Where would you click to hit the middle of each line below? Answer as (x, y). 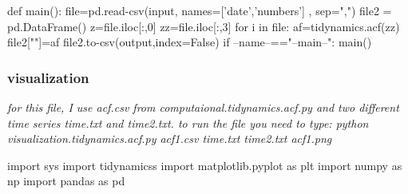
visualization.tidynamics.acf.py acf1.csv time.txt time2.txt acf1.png (170, 139)
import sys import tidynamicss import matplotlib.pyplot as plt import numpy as (205, 165)
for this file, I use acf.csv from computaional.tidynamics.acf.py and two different (203, 107)
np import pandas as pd (66, 181)
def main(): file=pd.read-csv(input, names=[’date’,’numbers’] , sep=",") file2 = (200, 10)
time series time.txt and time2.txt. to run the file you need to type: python (188, 123)
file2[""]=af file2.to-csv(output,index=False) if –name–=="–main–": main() (190, 42)
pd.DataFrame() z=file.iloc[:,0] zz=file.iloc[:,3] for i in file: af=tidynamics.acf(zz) (204, 26)
